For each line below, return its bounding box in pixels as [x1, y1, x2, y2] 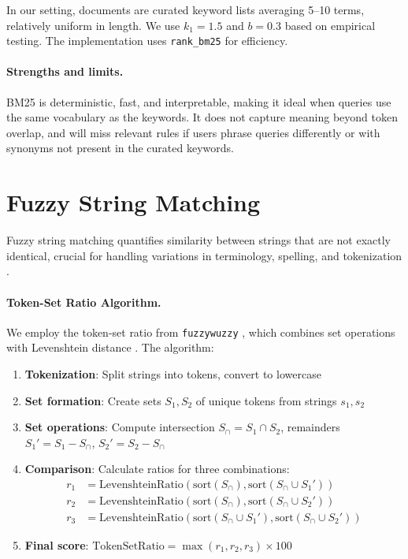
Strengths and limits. [6, 63, 124, 80]
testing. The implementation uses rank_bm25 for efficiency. [6, 32, 288, 49]
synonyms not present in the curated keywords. [6, 140, 234, 156]
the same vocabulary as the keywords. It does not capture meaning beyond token [6, 109, 399, 125]
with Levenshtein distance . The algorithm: [6, 339, 214, 356]
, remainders [280, 419, 340, 435]
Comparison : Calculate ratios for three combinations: [24, 460, 290, 477]
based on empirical [284, 17, 376, 33]
